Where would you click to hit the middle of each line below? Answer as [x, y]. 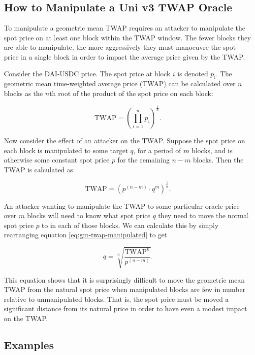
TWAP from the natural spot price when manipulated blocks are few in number [125, 289]
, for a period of [157, 150]
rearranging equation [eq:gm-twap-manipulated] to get [86, 235]
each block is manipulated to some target [66, 150]
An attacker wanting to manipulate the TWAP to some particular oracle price [122, 206]
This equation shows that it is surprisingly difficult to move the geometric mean [124, 279]
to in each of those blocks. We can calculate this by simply [130, 225]
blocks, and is [212, 150]
